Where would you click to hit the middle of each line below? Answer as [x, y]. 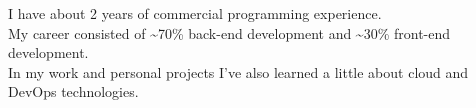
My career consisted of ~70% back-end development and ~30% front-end [229, 32]
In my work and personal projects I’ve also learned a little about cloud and [238, 71]
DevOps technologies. [73, 91]
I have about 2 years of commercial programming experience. [195, 13]
